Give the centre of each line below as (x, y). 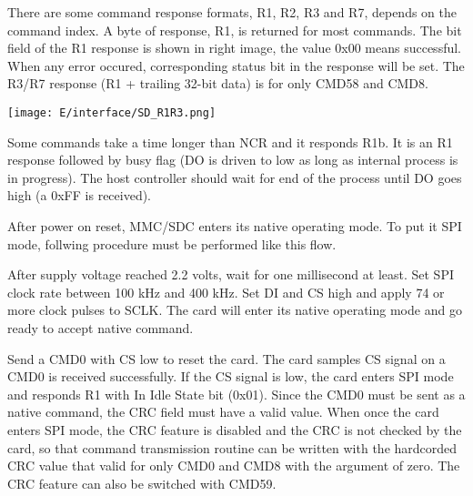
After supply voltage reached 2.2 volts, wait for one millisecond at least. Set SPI (231, 274)
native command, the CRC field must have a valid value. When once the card (223, 412)
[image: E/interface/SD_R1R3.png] (112, 112)
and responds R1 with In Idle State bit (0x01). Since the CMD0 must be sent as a (236, 394)
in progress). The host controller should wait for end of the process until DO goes (235, 177)
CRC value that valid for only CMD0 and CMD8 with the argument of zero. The (234, 466)
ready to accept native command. (101, 327)
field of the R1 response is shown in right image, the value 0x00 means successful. (234, 48)
